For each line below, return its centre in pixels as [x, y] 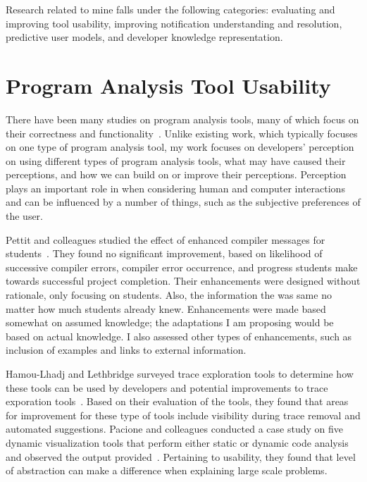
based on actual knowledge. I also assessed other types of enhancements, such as [179, 336]
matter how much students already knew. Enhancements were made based [166, 308]
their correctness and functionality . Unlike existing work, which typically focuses [182, 133]
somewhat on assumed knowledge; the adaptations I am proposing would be [170, 322]
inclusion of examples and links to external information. [126, 350]
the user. [25, 216]
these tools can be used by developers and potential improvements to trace [167, 387]
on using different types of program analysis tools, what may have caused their [176, 160]
